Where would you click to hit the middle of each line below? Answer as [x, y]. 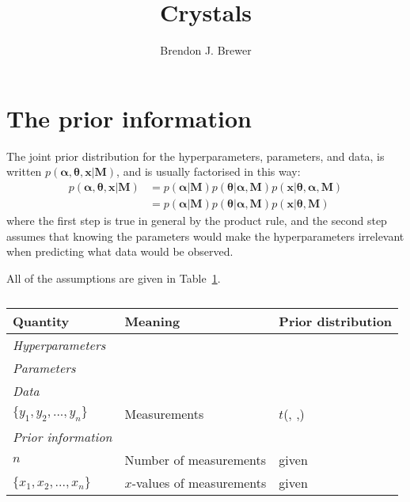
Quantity [41, 321]
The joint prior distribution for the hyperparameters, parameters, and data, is [196, 156]
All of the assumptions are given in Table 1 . [114, 278]
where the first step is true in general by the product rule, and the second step [197, 220]
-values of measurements [199, 483]
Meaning [152, 321]
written [24, 171]
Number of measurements [196, 460]
